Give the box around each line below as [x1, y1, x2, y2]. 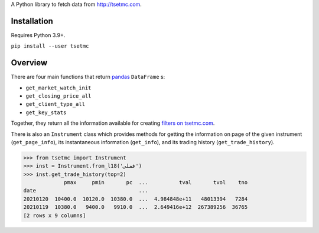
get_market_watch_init [25, 84, 92, 91]
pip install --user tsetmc [11, 43, 89, 49]
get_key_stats [25, 109, 67, 116]
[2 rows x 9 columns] [23, 212, 86, 219]
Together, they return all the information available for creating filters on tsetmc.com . [11, 119, 215, 127]
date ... [23, 187, 148, 194]
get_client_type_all [25, 101, 86, 108]
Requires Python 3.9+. [11, 31, 66, 38]
